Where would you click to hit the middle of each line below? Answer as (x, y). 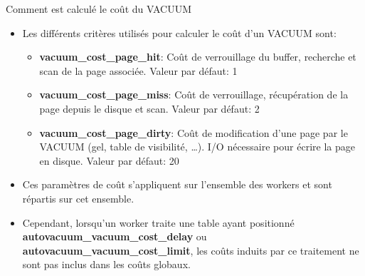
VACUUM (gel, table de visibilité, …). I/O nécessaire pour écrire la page (197, 147)
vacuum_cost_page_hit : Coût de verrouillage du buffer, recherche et (198, 57)
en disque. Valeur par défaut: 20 (109, 160)
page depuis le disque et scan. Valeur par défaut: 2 (149, 108)
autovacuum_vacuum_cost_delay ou (115, 236)
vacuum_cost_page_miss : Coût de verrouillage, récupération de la (194, 94)
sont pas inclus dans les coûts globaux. (106, 264)
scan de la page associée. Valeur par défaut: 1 (138, 70)
